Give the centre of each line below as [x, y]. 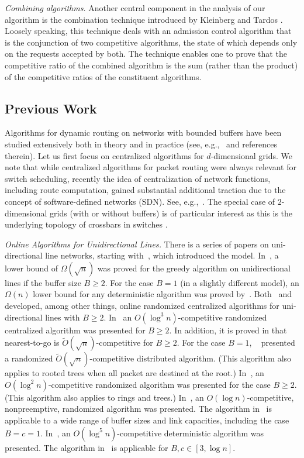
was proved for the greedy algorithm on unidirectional [194, 268]
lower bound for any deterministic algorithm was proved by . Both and [163, 294]
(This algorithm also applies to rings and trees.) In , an [104, 397]
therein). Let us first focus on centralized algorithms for [104, 155]
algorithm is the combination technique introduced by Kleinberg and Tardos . [144, 19]
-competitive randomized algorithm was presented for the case [159, 384]
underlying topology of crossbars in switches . [86, 224]
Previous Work [51, 108]
